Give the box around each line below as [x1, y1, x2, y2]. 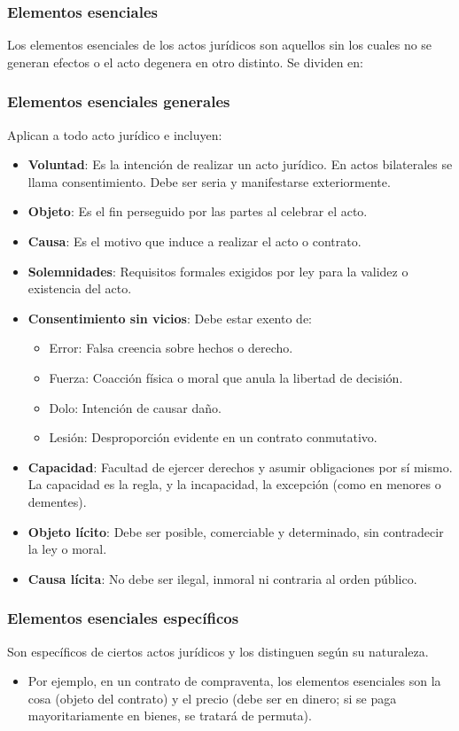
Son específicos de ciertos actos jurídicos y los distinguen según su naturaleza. [7, 642, 429, 660]
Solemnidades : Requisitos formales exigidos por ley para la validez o [27, 261, 408, 280]
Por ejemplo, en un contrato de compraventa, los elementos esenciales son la [27, 672, 441, 690]
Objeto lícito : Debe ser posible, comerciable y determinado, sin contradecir [27, 522, 444, 540]
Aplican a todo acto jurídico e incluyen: [7, 125, 222, 144]
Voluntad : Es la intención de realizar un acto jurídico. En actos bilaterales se [27, 155, 453, 174]
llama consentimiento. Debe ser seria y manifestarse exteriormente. [27, 172, 391, 191]
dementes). [27, 492, 87, 510]
